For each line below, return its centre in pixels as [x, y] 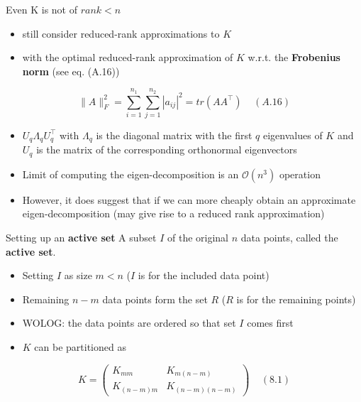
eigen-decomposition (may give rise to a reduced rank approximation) [173, 213]
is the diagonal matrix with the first [174, 135]
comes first [270, 323]
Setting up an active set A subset [81, 237]
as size [78, 275]
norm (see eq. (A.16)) [71, 71]
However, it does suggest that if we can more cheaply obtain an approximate [189, 199]
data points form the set [155, 299]
